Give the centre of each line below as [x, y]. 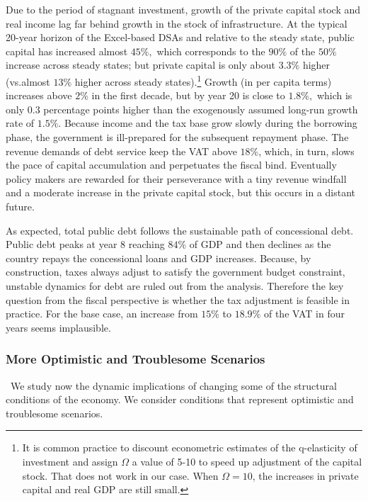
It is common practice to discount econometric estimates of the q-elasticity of [190, 447]
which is [334, 95]
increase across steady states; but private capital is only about [140, 65]
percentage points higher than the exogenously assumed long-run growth [201, 109]
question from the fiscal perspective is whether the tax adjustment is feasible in [178, 299]
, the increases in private [305, 475]
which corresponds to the [211, 51]
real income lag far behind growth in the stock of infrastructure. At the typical [177, 23]
